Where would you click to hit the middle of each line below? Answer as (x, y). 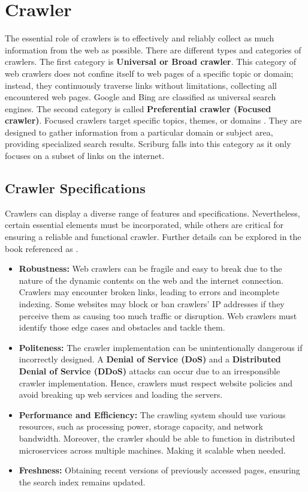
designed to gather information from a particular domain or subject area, (139, 132)
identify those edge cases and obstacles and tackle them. (122, 327)
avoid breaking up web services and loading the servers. (121, 394)
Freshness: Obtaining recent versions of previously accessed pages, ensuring (159, 470)
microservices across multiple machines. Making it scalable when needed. (152, 450)
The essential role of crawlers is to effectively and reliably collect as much (140, 38)
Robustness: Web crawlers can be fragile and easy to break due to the (150, 268)
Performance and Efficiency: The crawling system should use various (152, 414)
